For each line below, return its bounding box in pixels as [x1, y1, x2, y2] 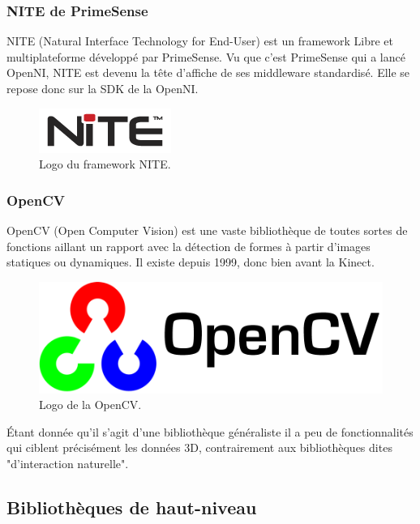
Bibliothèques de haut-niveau [6, 494, 257, 519]
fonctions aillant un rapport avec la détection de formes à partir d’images [6, 237, 371, 254]
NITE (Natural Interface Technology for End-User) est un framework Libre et [6, 32, 394, 49]
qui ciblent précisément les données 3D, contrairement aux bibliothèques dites [6, 439, 392, 456]
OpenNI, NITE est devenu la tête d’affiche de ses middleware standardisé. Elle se [6, 64, 410, 81]
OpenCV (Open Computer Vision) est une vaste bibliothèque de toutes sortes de [6, 222, 408, 238]
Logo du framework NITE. [39, 155, 171, 173]
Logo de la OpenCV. [39, 396, 142, 413]
